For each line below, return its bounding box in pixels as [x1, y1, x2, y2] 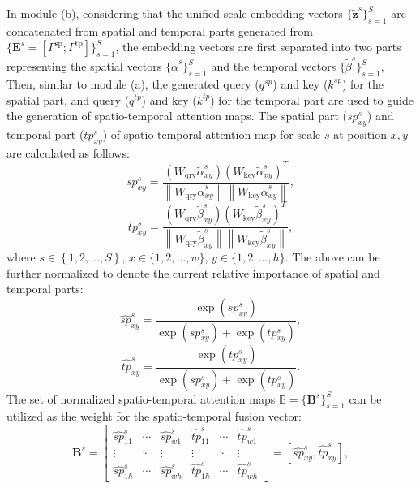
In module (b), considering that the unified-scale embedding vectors [6, 5, 343, 21]
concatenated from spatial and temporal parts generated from [6, 22, 313, 39]
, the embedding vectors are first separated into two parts [115, 38, 401, 55]
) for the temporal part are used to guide [210, 91, 414, 108]
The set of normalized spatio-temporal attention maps [6, 390, 276, 407]
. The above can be [285, 248, 380, 266]
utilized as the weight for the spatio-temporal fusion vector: [6, 408, 302, 425]
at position [333, 125, 387, 142]
